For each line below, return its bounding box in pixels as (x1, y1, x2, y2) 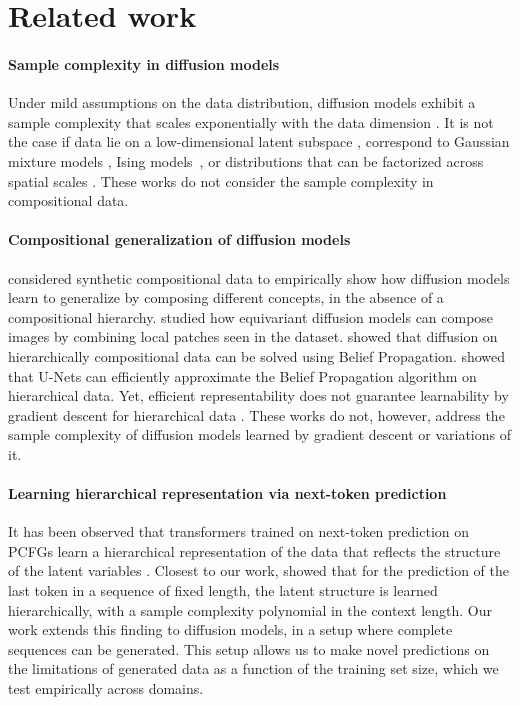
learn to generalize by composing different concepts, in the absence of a (8, 287, 444, 308)
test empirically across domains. (8, 678, 204, 699)
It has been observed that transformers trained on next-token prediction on (8, 521, 470, 542)
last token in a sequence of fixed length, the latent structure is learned (8, 580, 438, 601)
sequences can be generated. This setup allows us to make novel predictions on (8, 638, 490, 659)
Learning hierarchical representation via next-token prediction (8, 483, 447, 504)
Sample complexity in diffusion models (8, 53, 280, 74)
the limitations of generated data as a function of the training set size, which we (8, 658, 499, 679)
